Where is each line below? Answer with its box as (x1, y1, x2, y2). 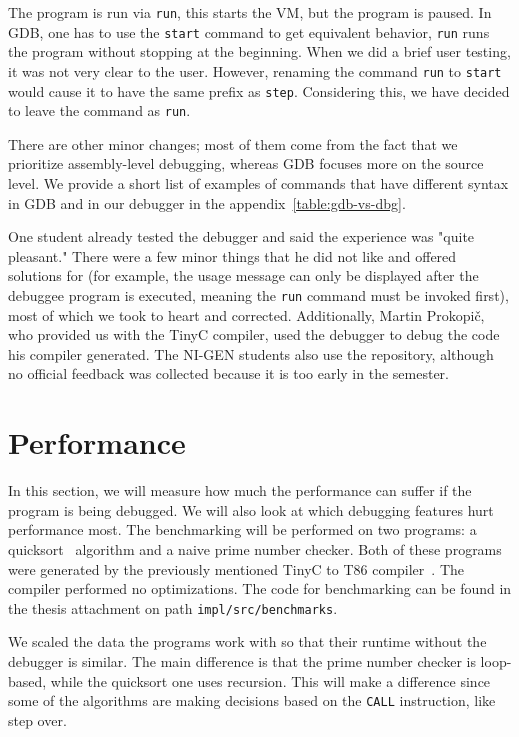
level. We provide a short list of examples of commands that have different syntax (8, 173, 509, 194)
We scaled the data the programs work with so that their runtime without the (8, 631, 487, 652)
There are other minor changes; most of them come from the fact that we (8, 133, 458, 154)
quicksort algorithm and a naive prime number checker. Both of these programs (8, 538, 502, 559)
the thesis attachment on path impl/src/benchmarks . (8, 597, 338, 618)
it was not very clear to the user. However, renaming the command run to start (8, 60, 502, 81)
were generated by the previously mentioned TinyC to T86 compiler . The (8, 558, 464, 579)
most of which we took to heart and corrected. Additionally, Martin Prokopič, (8, 304, 485, 325)
